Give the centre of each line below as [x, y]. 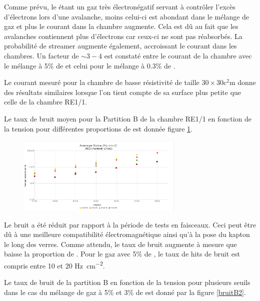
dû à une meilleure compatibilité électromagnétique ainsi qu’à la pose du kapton [127, 234]
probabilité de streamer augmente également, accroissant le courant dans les [120, 46]
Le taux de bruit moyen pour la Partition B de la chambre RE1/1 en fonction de [128, 118]
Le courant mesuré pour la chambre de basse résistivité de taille [102, 82]
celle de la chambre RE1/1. [46, 102]
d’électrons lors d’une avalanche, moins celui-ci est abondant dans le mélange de [127, 16]
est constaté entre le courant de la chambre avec [178, 55]
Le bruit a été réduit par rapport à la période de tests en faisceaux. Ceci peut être [130, 224]
